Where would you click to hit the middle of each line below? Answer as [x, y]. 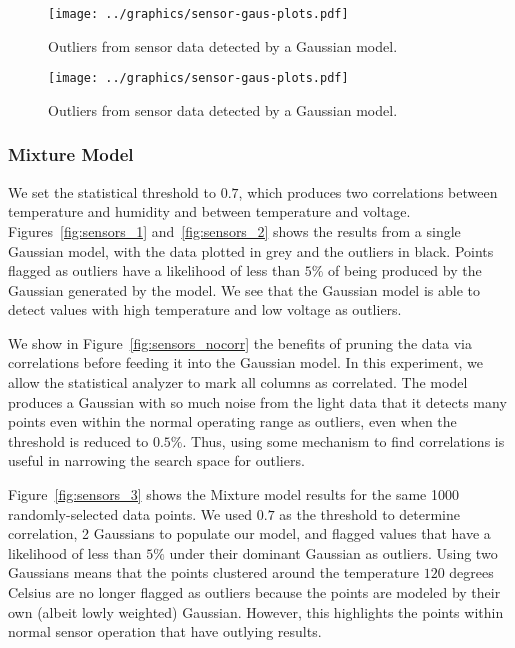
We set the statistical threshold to [112, 191]
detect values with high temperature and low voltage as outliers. [205, 309]
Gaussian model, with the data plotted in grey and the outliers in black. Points [251, 250]
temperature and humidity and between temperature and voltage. [209, 211]
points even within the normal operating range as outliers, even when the [232, 421]
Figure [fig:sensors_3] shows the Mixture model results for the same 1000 [233, 494]
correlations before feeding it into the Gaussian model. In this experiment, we [246, 362]
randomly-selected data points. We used [130, 513]
